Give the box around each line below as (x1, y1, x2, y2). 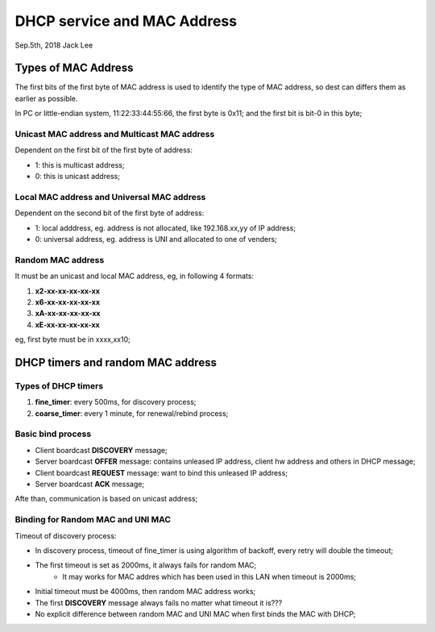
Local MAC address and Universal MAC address (14, 191, 206, 202)
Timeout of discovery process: (14, 530, 117, 540)
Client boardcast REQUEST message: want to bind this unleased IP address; (35, 468, 288, 477)
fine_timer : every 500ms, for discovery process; (35, 397, 197, 407)
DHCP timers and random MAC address (14, 355, 217, 369)
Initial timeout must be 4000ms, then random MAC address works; (35, 587, 256, 597)
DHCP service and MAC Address (14, 12, 238, 30)
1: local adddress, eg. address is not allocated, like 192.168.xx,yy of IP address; (35, 222, 296, 233)
